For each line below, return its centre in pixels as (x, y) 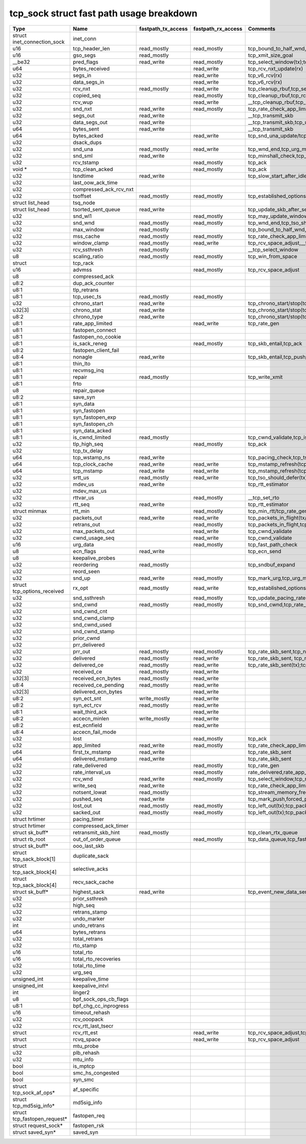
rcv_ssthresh (88, 249)
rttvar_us (84, 497)
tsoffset (82, 196)
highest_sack (89, 892)
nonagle (83, 356)
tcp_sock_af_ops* (34, 1092)
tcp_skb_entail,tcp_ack (275, 343)
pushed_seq (88, 799)
